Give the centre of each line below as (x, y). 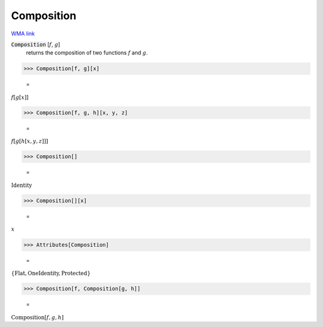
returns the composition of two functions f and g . (87, 53)
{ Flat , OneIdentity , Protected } (51, 273)
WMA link (23, 34)
